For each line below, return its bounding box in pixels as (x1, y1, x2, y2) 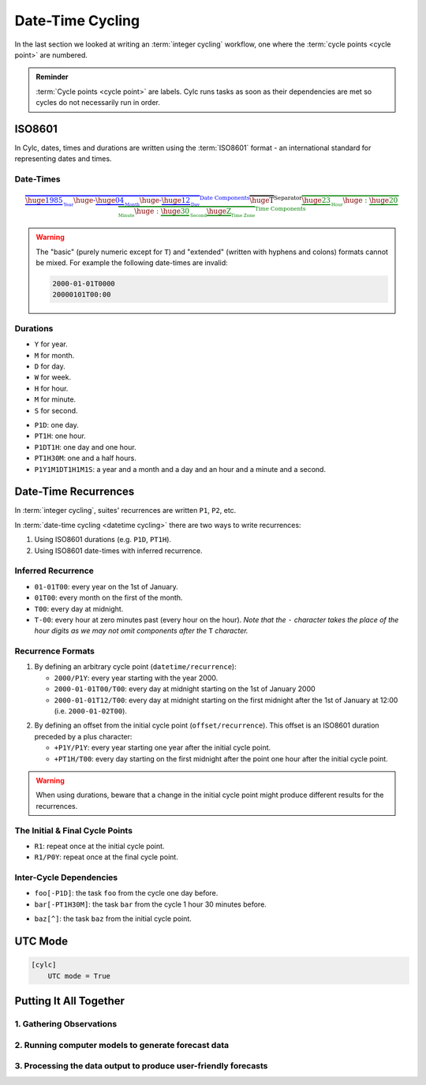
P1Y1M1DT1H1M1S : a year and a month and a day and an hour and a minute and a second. (34, 464, 327, 473)
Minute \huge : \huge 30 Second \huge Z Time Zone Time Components (118, 205, 306, 219)
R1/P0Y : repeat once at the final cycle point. (34, 852, 179, 862)
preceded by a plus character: (34, 731, 133, 741)
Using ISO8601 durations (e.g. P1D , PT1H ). (34, 535, 172, 544)
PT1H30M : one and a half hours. (34, 454, 137, 463)
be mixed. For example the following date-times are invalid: (35, 258, 228, 268)
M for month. (34, 350, 75, 360)
